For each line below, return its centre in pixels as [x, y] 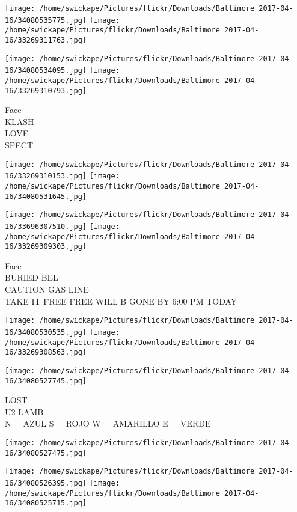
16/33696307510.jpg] [46, 226]
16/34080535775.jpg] [46, 20]
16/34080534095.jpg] [46, 71]
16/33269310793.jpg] [46, 90]
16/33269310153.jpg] [46, 176]
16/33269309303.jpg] [46, 247]
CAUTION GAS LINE [47, 289]
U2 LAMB [24, 411]
